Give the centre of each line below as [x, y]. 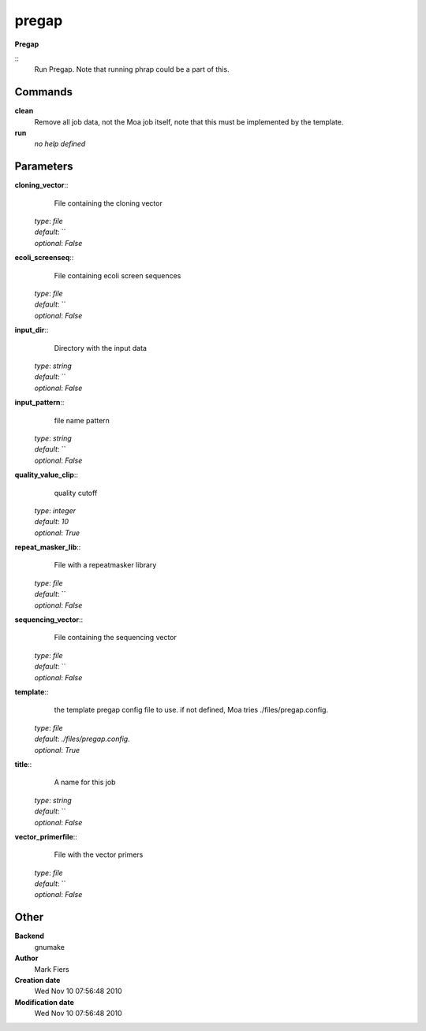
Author [26, 958]
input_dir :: [32, 330]
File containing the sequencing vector [116, 638]
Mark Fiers [52, 969]
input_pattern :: [39, 403]
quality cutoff [76, 493]
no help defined [60, 144]
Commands [44, 92]
